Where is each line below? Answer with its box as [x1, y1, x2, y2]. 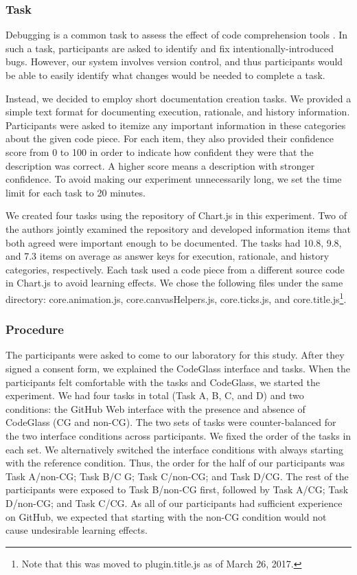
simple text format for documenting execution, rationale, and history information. [5, 104, 350, 119]
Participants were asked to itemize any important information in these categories [5, 117, 346, 132]
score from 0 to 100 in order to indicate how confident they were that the [5, 144, 314, 159]
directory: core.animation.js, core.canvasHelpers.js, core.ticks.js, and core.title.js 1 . [5, 289, 347, 306]
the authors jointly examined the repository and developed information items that [5, 221, 351, 236]
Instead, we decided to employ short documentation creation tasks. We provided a [5, 91, 352, 105]
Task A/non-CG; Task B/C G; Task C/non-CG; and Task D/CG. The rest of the [5, 469, 349, 483]
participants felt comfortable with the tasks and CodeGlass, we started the [5, 374, 320, 389]
